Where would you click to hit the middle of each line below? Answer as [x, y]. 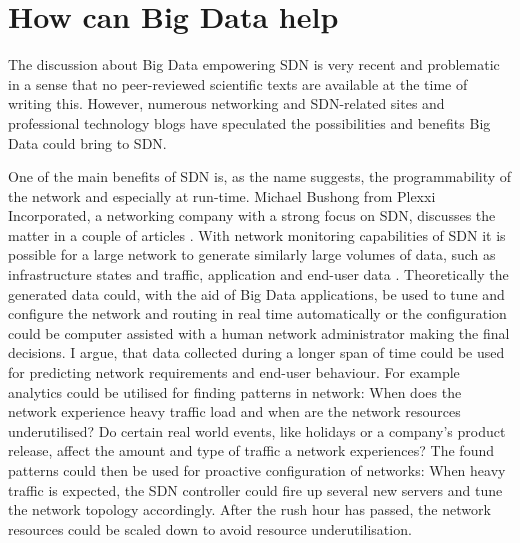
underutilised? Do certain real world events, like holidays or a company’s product [257, 430]
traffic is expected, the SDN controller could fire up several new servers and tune [255, 489]
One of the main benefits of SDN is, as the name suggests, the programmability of [260, 176]
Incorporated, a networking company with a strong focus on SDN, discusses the [252, 215]
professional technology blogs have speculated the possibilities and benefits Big [249, 122]
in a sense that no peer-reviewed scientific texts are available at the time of [238, 83]
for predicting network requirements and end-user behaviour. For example [234, 372]
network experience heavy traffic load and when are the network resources [234, 411]
